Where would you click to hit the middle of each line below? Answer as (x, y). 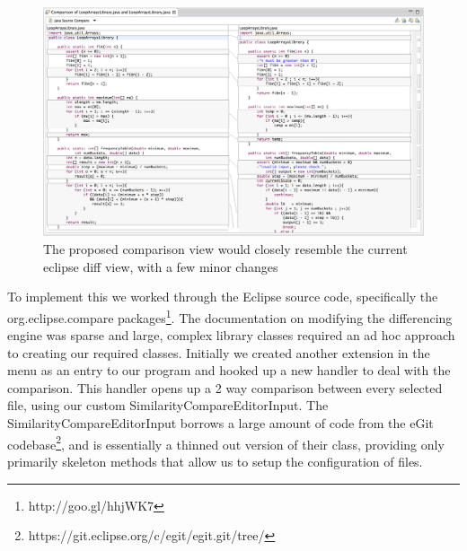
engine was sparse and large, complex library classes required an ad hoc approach (231, 335)
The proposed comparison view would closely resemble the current (225, 249)
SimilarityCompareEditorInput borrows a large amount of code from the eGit (220, 423)
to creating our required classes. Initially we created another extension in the (219, 352)
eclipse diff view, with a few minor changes (161, 266)
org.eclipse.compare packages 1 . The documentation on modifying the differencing (230, 316)
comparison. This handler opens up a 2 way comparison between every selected (225, 387)
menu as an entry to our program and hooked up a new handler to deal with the (229, 370)
